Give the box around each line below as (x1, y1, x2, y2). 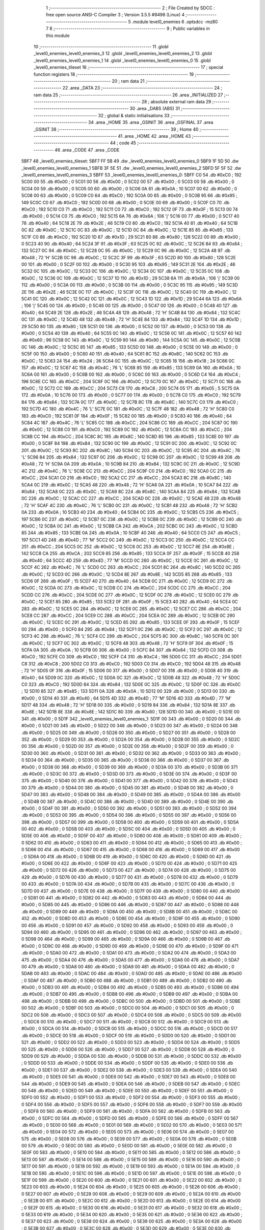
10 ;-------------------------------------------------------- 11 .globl (33, 43, 169, 49)
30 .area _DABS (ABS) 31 (130, 106, 180, 112)
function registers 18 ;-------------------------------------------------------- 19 (33, 71, 194, 77)
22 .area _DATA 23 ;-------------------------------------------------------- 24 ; (62, 85, 222, 91)
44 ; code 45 (109, 140, 136, 146)
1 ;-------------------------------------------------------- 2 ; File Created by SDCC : (46, 5, 215, 11)
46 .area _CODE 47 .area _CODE (54, 147, 120, 153)
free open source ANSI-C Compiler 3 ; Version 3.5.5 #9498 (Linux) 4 (46, 12, 185, 18)
